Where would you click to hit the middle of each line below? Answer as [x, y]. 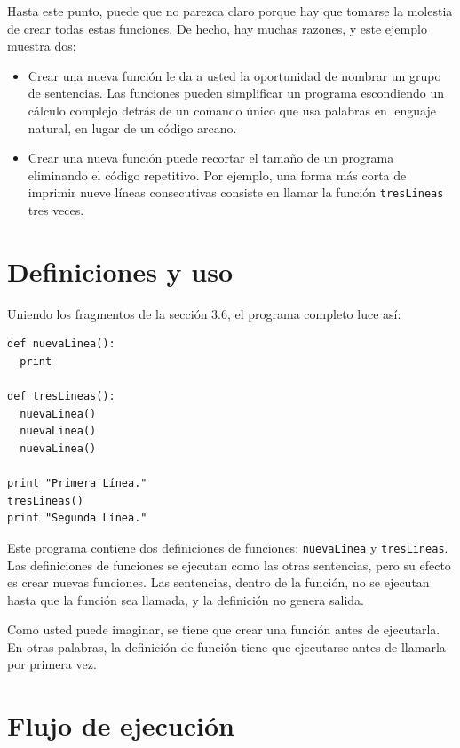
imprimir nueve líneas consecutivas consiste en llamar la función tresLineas [236, 192]
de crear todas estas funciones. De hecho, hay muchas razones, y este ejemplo [217, 28]
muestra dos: [42, 46]
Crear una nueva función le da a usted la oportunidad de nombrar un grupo [234, 75]
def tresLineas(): [61, 397]
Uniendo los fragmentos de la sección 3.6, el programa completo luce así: [204, 313]
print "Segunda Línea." [77, 518]
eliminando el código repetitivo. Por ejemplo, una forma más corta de [217, 175]
